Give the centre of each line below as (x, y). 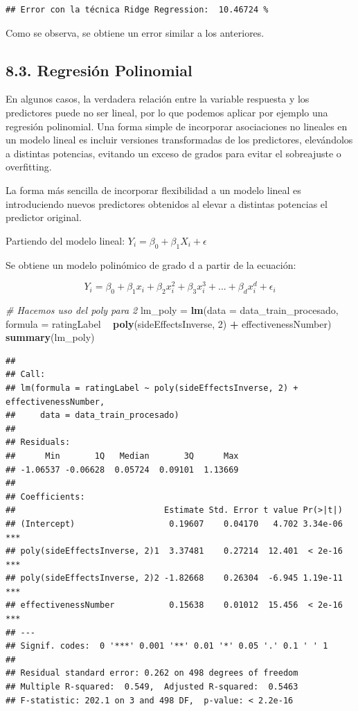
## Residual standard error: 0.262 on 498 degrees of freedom (152, 673)
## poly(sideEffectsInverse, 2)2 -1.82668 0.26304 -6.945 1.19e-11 (174, 578)
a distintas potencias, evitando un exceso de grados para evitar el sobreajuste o (173, 153)
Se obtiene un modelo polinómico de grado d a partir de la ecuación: (151, 264)
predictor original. (44, 217)
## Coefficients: (45, 497)
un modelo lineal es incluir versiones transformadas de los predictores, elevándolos (179, 140)
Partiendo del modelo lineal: (65, 240)
